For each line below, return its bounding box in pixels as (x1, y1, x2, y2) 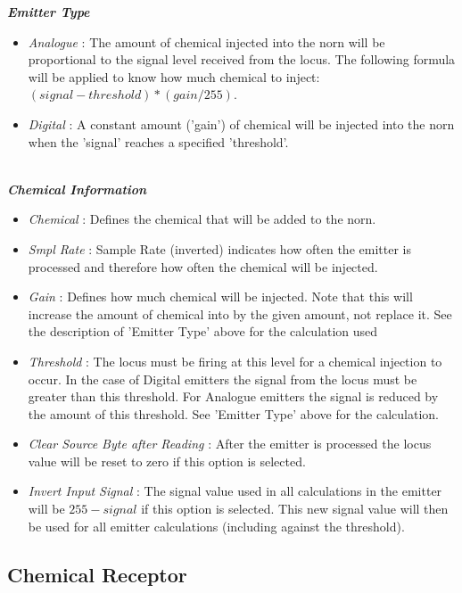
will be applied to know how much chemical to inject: (28, 67, 320, 86)
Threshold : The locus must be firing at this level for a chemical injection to (28, 351, 442, 370)
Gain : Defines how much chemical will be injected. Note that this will (28, 287, 413, 306)
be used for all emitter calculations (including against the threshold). (28, 516, 405, 535)
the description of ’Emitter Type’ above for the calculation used (28, 322, 378, 341)
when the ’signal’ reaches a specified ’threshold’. (28, 132, 289, 151)
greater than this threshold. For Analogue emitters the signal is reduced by (28, 387, 439, 406)
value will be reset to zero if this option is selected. (28, 451, 306, 470)
